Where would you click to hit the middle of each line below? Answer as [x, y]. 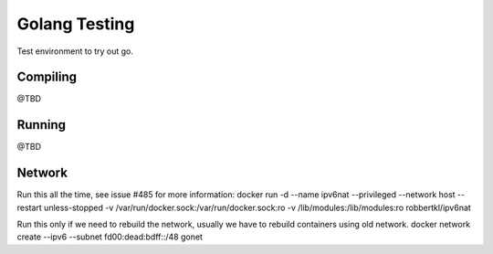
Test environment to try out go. [75, 51]
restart [30, 207]
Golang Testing [76, 24]
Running [42, 125]
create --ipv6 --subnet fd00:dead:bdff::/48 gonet [110, 237]
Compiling [47, 77]
